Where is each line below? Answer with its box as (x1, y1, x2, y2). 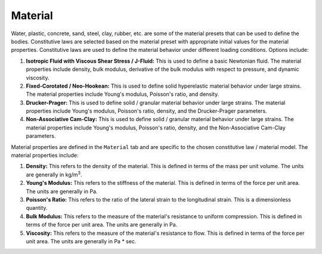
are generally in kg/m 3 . (26, 170, 83, 178)
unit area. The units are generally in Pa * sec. (26, 237, 137, 244)
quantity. (26, 205, 48, 212)
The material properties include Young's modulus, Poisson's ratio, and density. (26, 91, 219, 98)
